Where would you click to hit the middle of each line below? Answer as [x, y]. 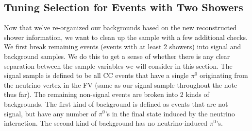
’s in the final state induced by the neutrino [170, 113]
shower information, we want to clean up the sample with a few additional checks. [126, 37]
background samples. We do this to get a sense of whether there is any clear [117, 56]
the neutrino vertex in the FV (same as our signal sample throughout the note [121, 84]
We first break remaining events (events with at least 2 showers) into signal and [123, 47]
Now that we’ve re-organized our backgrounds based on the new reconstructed [120, 28]
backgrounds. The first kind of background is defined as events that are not [116, 103]
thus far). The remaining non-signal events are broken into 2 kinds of [107, 94]
